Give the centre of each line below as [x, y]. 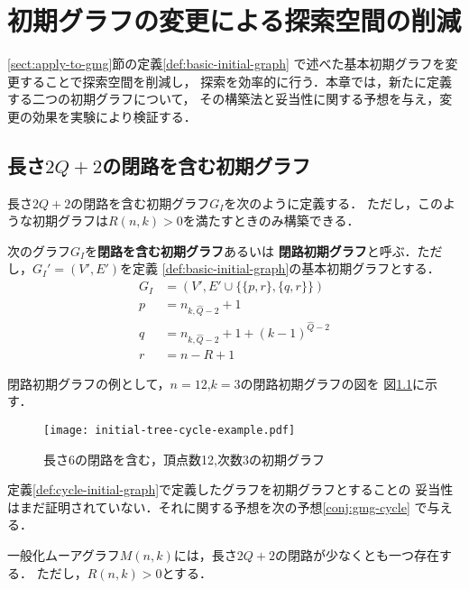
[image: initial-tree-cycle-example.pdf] [170, 430]
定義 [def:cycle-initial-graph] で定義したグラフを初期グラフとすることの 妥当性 [230, 489]
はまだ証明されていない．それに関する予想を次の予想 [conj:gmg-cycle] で [217, 506]
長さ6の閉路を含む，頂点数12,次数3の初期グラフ [184, 459]
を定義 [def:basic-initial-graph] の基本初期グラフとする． [280, 268]
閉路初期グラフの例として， [89, 383]
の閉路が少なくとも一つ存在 [357, 554]
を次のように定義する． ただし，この [333, 202]
